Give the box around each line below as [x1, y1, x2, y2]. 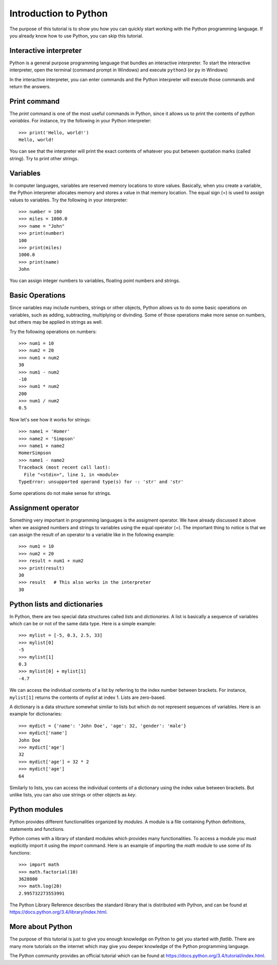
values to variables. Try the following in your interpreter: [9, 197, 128, 203]
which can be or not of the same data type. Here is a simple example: [9, 621, 156, 627]
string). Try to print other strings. [9, 155, 79, 161]
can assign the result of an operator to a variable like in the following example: [9, 532, 175, 538]
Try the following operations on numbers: [9, 328, 97, 335]
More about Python [9, 922, 73, 931]
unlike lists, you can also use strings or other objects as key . [9, 792, 137, 798]
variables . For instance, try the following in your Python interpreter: [9, 118, 151, 124]
